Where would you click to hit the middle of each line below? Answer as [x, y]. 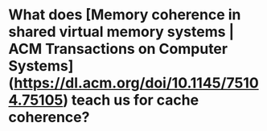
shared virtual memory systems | [121, 32]
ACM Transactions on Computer [118, 49]
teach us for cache [135, 100]
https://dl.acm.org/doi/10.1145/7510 [136, 83]
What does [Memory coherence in [125, 15]
